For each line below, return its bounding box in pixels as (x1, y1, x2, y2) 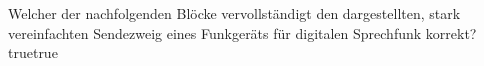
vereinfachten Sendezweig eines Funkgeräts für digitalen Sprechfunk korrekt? (8, 22, 477, 43)
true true (8, 42, 58, 63)
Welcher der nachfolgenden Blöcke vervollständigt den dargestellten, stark (8, 3, 461, 23)
